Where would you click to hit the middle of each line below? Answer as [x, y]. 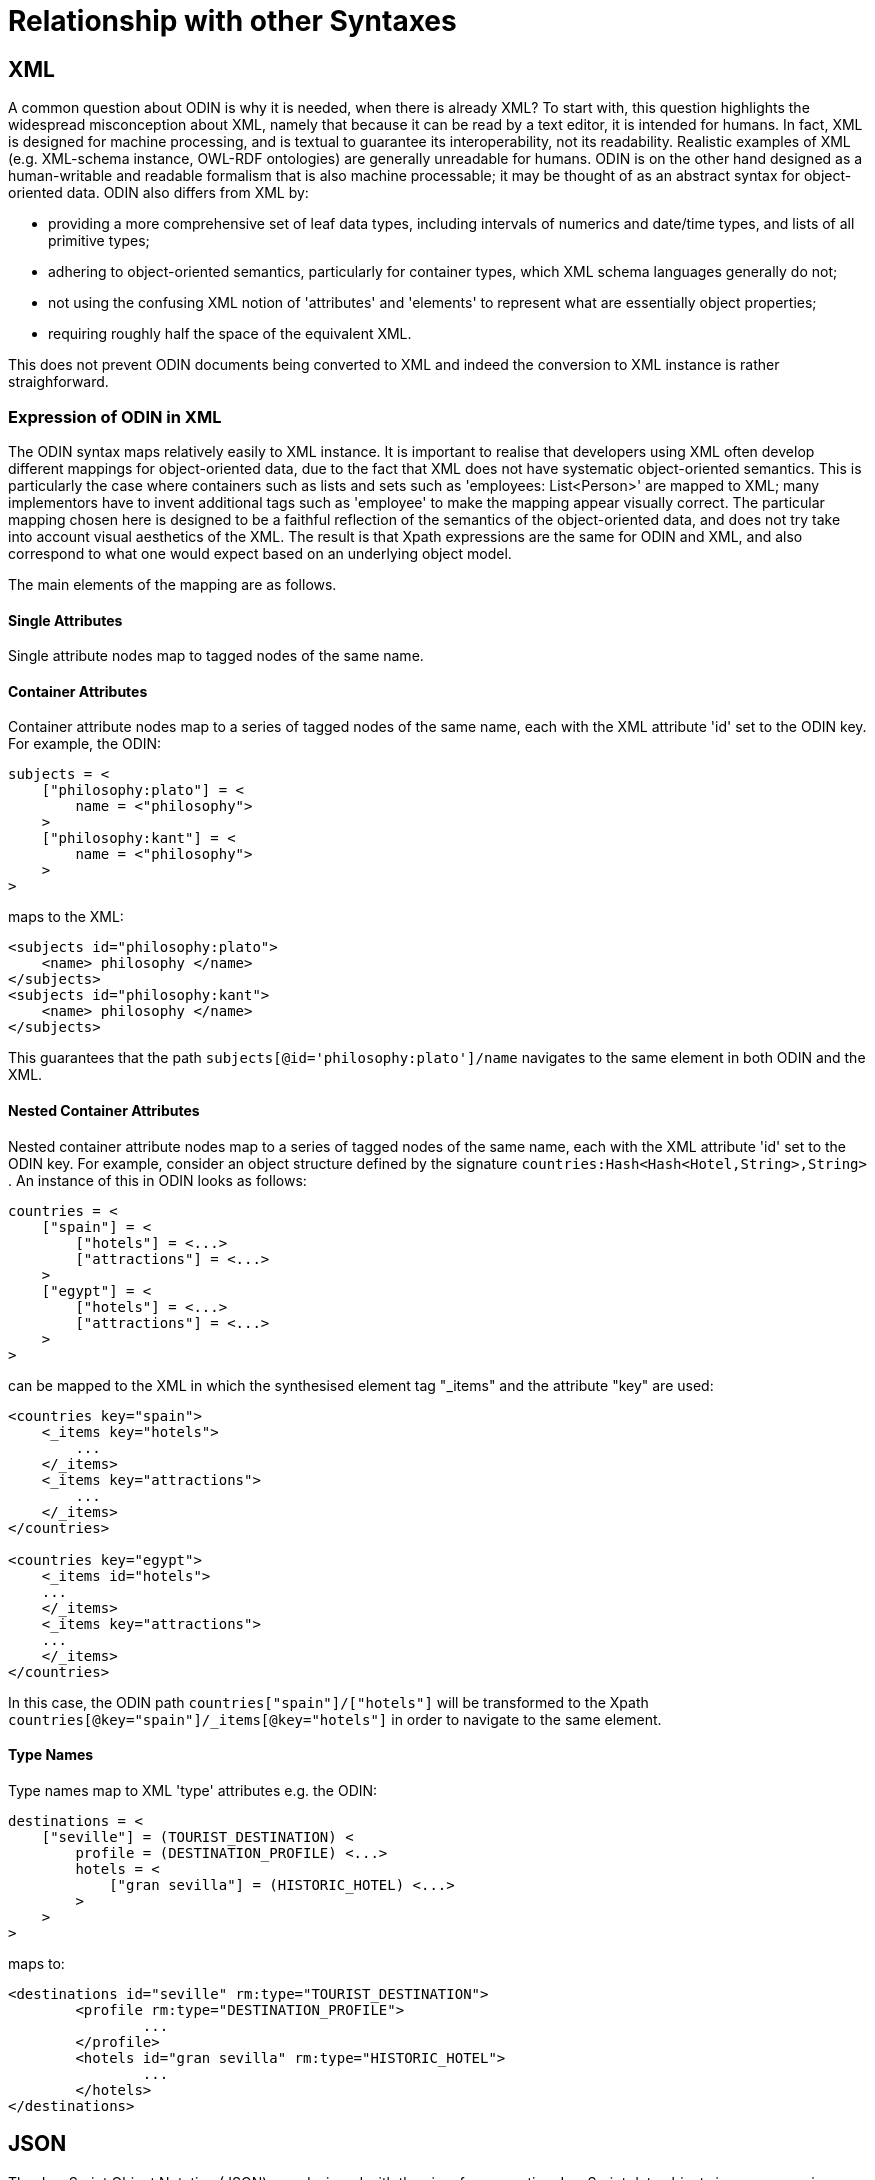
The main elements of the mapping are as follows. [172, 584]
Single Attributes [65, 620]
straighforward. [58, 382]
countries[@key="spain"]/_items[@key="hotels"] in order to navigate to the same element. [335, 1719]
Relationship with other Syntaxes [232, 21]
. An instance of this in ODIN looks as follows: [157, 1180]
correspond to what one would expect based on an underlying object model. [260, 553]
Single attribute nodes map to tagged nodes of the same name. [216, 656]
